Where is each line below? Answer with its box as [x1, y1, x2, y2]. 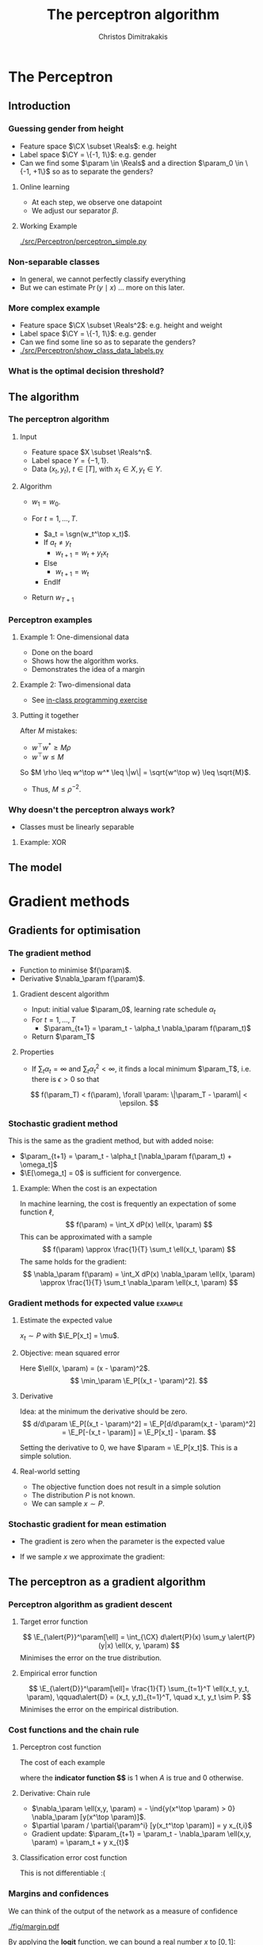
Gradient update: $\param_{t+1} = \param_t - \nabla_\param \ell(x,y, [31, 1829, 252, 1839]
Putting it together [19, 710, 79, 719]
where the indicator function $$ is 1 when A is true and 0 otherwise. [19, 1773, 244, 1782]
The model [8, 861, 63, 874]
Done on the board [31, 647, 93, 657]
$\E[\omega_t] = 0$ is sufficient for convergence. [19, 1168, 182, 1177]
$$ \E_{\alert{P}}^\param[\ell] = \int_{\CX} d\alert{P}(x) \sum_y [22, 1632, 227, 1642]
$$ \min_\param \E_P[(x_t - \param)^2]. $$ [70, 1376, 208, 1386]
